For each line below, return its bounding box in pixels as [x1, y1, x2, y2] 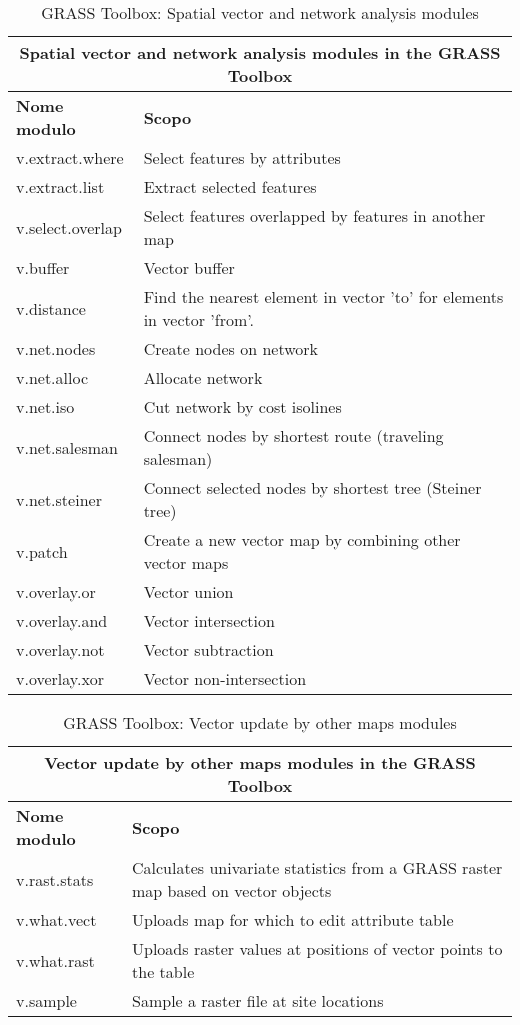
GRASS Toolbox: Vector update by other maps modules [63, 711, 457, 734]
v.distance [16, 296, 86, 320]
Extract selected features [143, 175, 317, 198]
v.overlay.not [16, 638, 105, 661]
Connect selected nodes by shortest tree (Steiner [143, 476, 482, 499]
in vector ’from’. [143, 308, 254, 331]
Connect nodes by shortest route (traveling [143, 424, 444, 447]
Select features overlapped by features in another [143, 204, 486, 227]
